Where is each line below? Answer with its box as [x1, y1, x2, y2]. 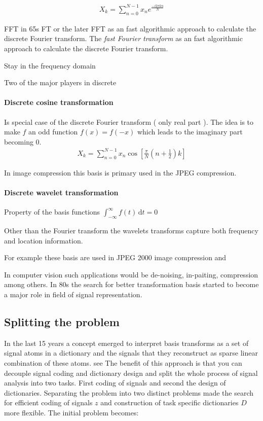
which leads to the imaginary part [137, 126, 243, 137]
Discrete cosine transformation [4, 97, 114, 108]
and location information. [4, 235, 83, 245]
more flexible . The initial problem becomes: [4, 407, 139, 417]
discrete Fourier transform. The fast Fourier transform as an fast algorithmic [4, 33, 243, 44]
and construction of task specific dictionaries [100, 397, 239, 408]
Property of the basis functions [4, 206, 100, 217]
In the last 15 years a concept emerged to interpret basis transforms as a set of [4, 337, 249, 348]
